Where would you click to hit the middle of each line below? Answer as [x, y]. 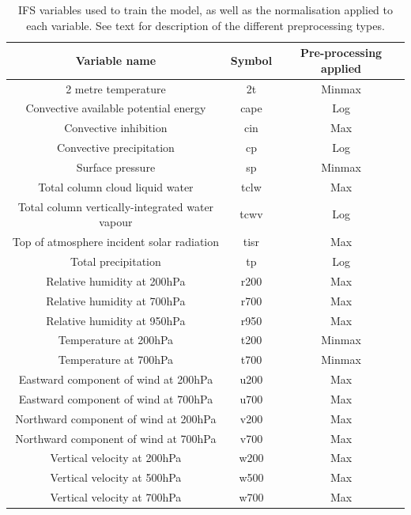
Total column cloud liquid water [116, 186]
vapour [116, 222]
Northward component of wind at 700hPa [116, 438]
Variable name [116, 60]
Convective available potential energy [116, 108]
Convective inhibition [116, 128]
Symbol [251, 60]
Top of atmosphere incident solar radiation [116, 242]
